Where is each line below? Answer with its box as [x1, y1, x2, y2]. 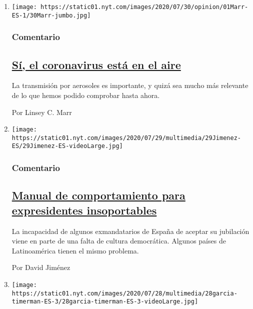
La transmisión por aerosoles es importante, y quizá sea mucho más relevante [11, 80, 248, 90]
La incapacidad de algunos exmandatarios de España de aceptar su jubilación [11, 225, 249, 236]
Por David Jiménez [11, 262, 70, 272]
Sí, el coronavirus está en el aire [11, 56, 181, 72]
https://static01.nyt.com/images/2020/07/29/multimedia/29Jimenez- [11, 134, 241, 141]
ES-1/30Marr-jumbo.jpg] [11, 11, 91, 19]
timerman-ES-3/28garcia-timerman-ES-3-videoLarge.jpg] [11, 298, 198, 305]
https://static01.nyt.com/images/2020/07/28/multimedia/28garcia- [11, 289, 237, 297]
